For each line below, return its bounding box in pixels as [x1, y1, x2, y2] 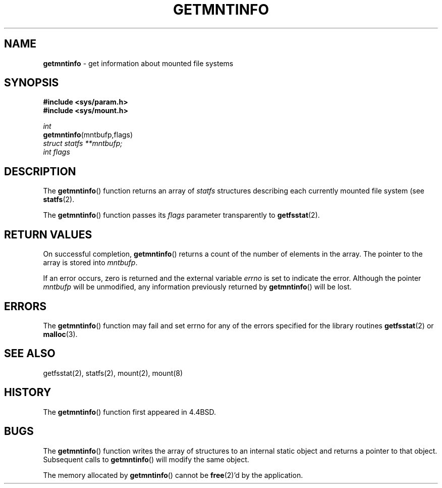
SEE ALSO [4, 347, 56, 360]
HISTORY [4, 386, 51, 399]
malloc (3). [43, 329, 78, 338]
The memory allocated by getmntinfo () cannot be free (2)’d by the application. [43, 470, 303, 479]
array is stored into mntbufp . [43, 258, 138, 267]
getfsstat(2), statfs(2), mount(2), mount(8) [43, 368, 183, 377]
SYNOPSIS [4, 76, 59, 89]
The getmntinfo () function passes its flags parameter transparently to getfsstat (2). [43, 211, 320, 220]
